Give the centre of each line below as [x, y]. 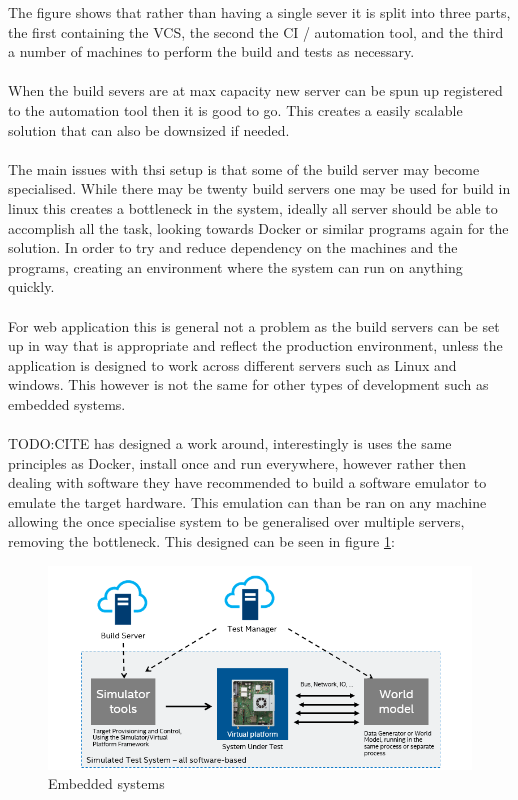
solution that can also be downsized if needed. [149, 129]
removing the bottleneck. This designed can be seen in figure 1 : [201, 541]
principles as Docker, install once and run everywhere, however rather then [237, 462]
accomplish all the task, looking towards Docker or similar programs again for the [258, 227]
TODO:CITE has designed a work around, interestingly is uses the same [230, 443]
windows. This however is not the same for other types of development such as [248, 384]
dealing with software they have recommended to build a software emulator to [247, 482]
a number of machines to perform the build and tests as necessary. [211, 51]
